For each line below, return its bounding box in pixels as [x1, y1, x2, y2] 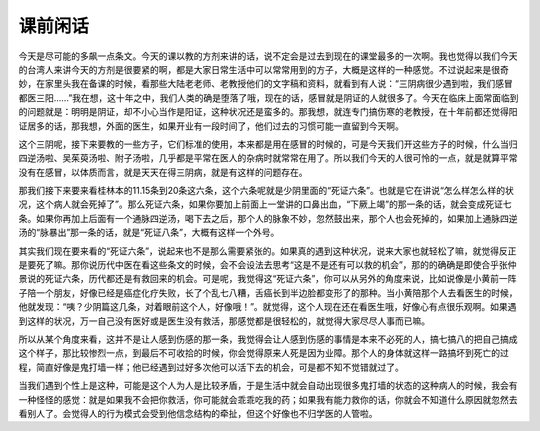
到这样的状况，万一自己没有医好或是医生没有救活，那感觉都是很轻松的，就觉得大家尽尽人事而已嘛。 [18, 315, 430, 327]
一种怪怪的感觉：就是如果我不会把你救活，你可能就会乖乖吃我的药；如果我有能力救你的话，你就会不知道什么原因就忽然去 [18, 393, 518, 405]
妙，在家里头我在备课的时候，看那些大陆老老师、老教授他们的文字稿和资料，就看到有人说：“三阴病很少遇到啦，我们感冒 [18, 78, 514, 90]
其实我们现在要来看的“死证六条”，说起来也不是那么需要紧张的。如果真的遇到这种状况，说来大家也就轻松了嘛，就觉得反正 [18, 245, 517, 257]
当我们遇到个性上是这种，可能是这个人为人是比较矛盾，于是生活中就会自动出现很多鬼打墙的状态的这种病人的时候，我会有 [18, 380, 518, 392]
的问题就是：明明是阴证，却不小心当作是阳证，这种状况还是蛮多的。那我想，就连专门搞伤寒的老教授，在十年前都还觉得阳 [18, 106, 518, 118]
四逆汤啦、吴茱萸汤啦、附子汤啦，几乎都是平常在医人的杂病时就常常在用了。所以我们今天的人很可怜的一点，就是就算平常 [18, 152, 518, 164]
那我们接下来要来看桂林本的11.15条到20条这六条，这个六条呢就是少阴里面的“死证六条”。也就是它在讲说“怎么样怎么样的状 [18, 185, 515, 197]
